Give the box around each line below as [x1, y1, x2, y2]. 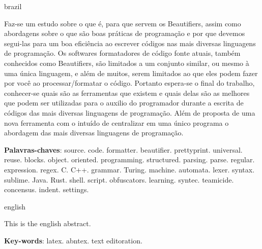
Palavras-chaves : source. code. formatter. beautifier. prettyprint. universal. [4, 144, 243, 155]
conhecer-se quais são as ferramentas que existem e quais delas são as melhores [4, 87, 250, 98]
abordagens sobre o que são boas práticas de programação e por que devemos [4, 28, 245, 39]
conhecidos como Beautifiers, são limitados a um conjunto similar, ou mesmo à [4, 57, 249, 68]
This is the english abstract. [4, 218, 91, 229]
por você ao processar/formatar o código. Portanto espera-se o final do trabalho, [4, 78, 255, 88]
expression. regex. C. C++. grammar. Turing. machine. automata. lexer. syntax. [4, 164, 255, 174]
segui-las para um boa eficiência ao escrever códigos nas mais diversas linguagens [4, 38, 256, 48]
